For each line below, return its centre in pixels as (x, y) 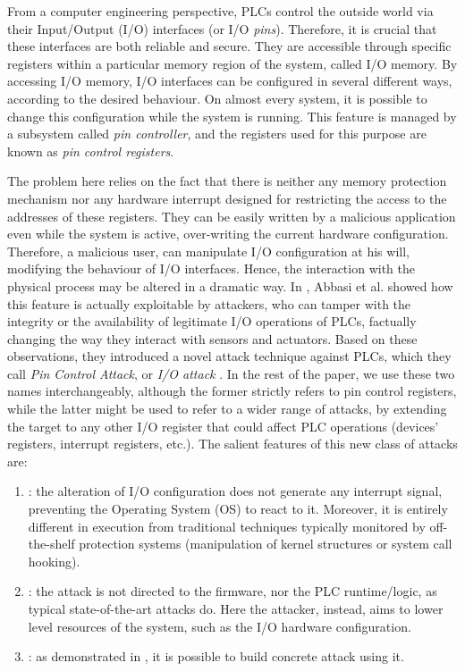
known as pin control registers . (91, 151)
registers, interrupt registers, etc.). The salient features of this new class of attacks (232, 444)
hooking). (54, 561)
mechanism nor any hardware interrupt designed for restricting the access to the (227, 198)
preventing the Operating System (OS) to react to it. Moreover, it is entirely (238, 509)
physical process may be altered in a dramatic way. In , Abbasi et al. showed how (230, 285)
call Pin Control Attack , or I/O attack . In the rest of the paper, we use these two (231, 373)
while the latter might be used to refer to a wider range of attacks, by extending (227, 409)
